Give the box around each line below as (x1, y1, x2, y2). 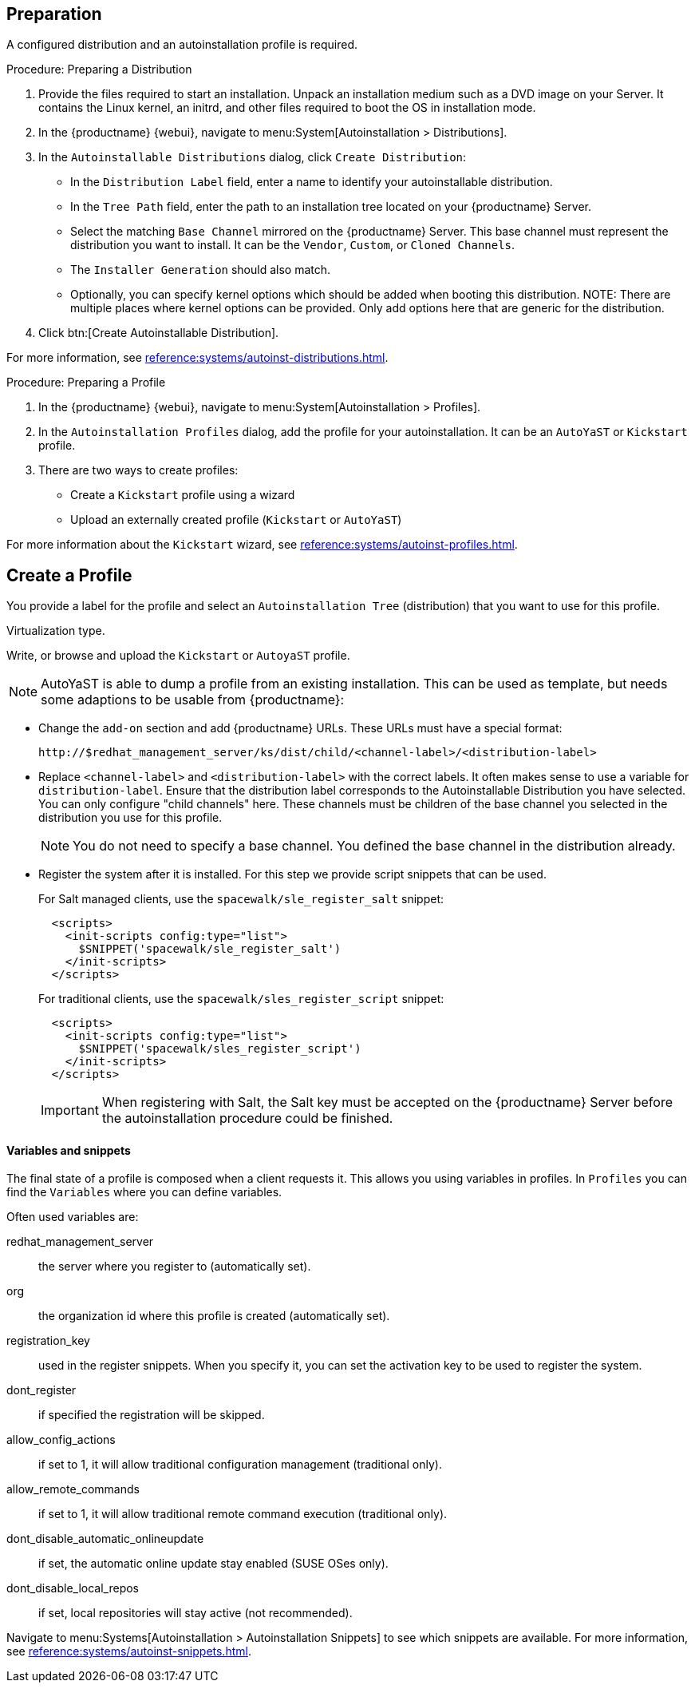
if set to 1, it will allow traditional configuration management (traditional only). (38, 1457, 442, 1472)
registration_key (6, 1334, 90, 1348)
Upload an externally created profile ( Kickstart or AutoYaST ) (70, 513, 402, 527)
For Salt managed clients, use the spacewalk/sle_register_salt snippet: (38, 892, 444, 906)
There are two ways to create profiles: (38, 463, 239, 478)
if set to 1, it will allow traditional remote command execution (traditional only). (38, 1507, 448, 1521)
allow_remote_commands (6, 1482, 140, 1497)
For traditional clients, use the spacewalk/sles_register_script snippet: (38, 992, 444, 1006)
